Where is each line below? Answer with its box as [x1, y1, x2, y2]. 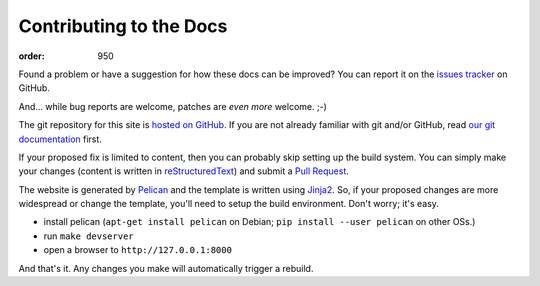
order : [18, 50, 45, 62]
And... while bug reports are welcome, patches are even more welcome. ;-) [18, 100, 327, 112]
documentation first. [18, 133, 102, 145]
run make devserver [43, 230, 134, 242]
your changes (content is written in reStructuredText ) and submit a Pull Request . [18, 165, 350, 177]
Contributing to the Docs [18, 15, 228, 37]
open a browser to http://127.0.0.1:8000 [43, 244, 232, 256]
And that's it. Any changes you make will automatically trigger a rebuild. [18, 262, 314, 274]
